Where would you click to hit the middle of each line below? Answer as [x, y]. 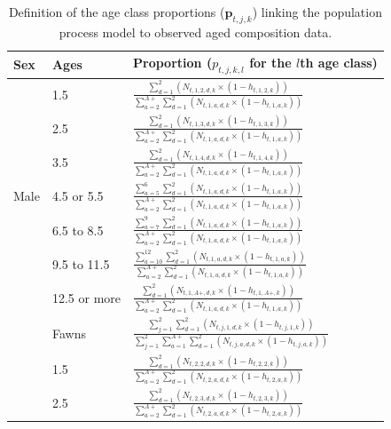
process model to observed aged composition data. [195, 32]
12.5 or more [86, 297]
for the [270, 63]
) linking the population [317, 12]
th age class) [339, 63]
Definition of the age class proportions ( [117, 12]
